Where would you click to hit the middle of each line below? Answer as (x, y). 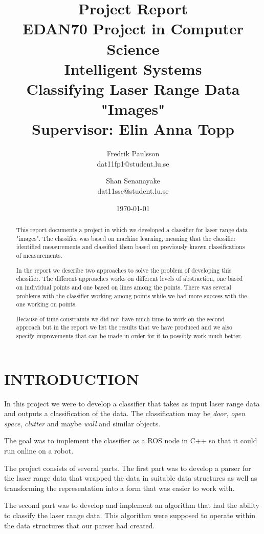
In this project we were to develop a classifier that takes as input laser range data (132, 403)
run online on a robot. (39, 450)
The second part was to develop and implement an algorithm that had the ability (132, 505)
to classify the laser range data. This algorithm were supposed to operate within (130, 515)
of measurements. (39, 255)
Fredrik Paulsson (133, 153)
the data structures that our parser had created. (80, 525)
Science (133, 48)
